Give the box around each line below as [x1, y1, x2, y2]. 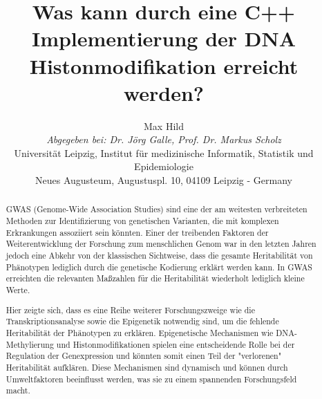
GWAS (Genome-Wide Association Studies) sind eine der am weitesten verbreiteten [6, 203, 307, 215]
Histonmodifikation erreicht [29, 51, 299, 80]
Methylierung [6, 338, 54, 350]
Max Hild [144, 118, 184, 133]
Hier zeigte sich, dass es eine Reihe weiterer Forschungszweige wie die [6, 304, 255, 315]
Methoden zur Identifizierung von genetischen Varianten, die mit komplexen [6, 215, 279, 227]
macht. [6, 384, 30, 396]
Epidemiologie [134, 159, 193, 174]
